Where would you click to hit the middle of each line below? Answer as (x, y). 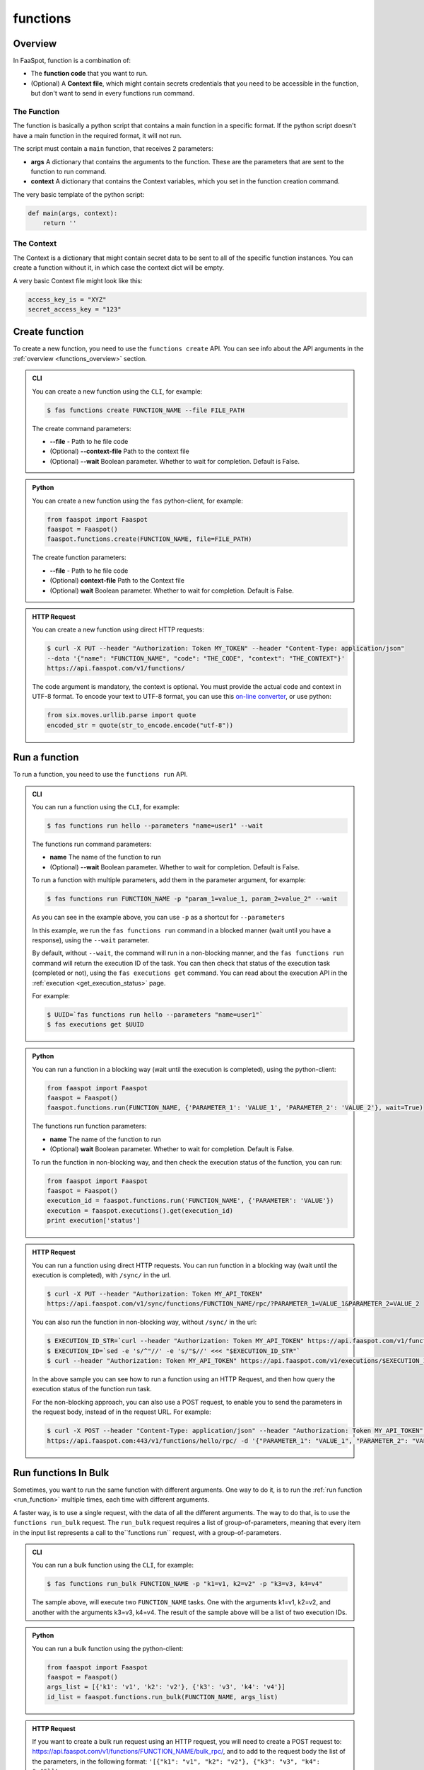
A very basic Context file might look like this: (78, 280)
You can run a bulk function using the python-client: (108, 1648)
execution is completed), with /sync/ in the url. (101, 1275)
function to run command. (69, 171)
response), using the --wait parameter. (91, 940)
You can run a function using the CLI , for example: (106, 807)
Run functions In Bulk (61, 1473)
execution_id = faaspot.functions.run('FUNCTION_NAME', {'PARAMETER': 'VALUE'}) (190, 1201)
